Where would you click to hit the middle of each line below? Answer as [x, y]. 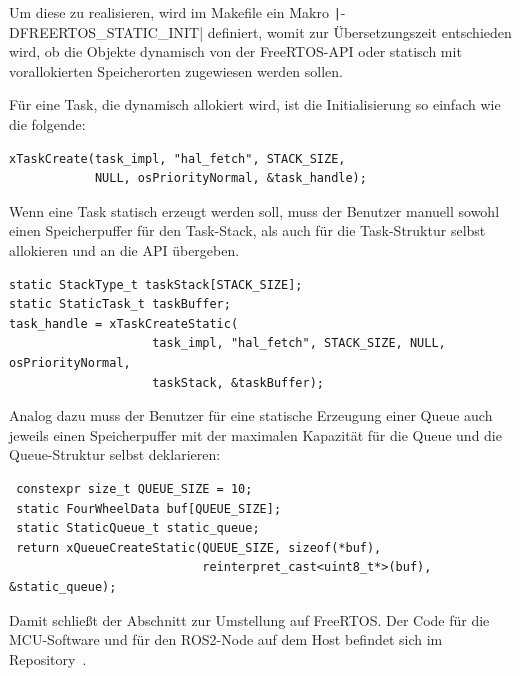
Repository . [48, 658]
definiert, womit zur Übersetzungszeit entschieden [359, 31]
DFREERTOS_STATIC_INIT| [106, 31]
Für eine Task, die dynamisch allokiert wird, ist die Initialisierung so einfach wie [255, 104]
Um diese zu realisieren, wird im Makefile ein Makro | [175, 12]
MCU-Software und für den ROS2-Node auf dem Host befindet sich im [226, 639]
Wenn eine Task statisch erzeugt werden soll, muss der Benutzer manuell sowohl [254, 210]
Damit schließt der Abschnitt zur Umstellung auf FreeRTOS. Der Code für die [249, 619]
